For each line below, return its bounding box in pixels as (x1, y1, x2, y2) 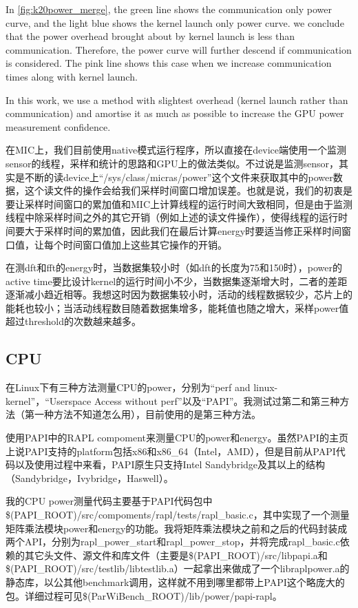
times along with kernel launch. (6, 69, 138, 83)
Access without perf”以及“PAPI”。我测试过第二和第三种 (94, 393, 340, 408)
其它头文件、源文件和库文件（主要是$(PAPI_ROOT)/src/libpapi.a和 (24, 547, 328, 562)
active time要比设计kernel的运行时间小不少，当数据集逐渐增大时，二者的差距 (6, 273, 348, 288)
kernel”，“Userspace (6, 393, 92, 408)
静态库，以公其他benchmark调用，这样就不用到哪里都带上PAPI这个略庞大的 (6, 574, 345, 589)
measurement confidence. (6, 119, 111, 134)
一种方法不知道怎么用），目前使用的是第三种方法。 (34, 407, 261, 421)
